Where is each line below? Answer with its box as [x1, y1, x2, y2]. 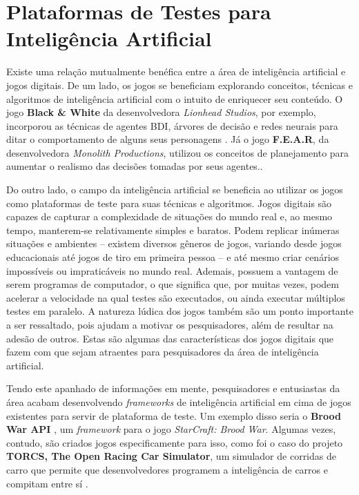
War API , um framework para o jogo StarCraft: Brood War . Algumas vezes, [6, 422, 336, 436]
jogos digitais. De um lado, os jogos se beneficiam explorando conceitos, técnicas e [6, 77, 353, 92]
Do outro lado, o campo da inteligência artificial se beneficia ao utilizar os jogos [6, 182, 343, 197]
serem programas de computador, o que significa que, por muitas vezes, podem [6, 277, 339, 291]
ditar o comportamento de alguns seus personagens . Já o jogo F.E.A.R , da [6, 132, 329, 146]
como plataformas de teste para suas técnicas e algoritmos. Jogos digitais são [6, 195, 332, 210]
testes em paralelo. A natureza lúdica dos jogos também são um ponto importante [6, 304, 353, 318]
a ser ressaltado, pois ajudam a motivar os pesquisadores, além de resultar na [6, 318, 333, 331]
